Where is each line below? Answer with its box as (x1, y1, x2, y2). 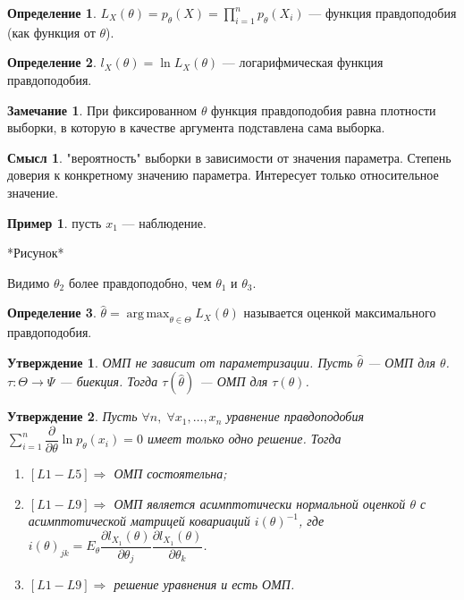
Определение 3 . (7, 303, 97, 322)
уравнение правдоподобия (226, 407, 364, 426)
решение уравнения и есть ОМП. (114, 575, 295, 594)
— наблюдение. (122, 213, 207, 232)
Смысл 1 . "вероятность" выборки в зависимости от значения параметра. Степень (7, 148, 451, 166)
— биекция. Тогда (59, 372, 158, 391)
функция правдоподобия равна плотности (211, 100, 436, 119)
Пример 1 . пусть (7, 213, 102, 232)
